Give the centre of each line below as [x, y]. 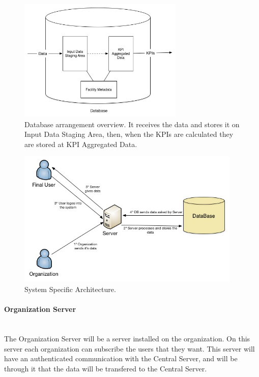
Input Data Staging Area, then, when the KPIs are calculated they [129, 134]
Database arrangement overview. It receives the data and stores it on [132, 124]
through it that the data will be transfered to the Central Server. [106, 368]
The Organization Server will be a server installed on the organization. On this [127, 339]
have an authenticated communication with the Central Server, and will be [121, 358]
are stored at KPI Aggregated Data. [81, 144]
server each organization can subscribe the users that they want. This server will [129, 348]
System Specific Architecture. [70, 289]
